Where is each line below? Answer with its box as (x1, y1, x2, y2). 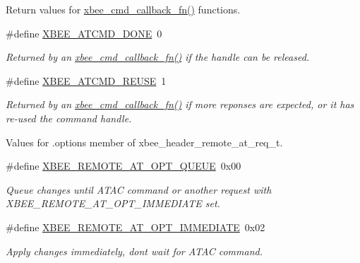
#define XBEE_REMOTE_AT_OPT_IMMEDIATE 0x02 (6, 219, 265, 234)
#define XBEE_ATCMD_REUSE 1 (6, 73, 167, 88)
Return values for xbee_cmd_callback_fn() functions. (6, 2, 241, 16)
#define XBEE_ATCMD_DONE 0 (6, 25, 162, 40)
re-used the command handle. (6, 110, 132, 125)
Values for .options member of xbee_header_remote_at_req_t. (6, 134, 283, 149)
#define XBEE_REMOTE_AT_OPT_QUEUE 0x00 (6, 158, 241, 173)
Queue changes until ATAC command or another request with (6, 182, 272, 197)
